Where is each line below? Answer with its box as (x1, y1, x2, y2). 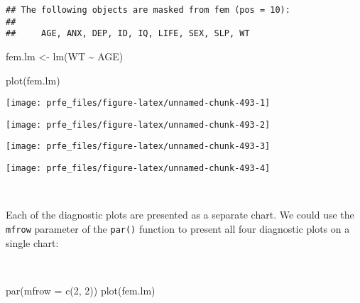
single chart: (6, 235, 59, 250)
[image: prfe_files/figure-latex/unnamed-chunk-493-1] (6, 98, 271, 109)
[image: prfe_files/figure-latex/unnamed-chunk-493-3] (6, 141, 271, 152)
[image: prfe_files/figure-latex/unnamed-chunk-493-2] (6, 119, 271, 130)
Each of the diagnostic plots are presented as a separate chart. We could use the (6, 207, 354, 222)
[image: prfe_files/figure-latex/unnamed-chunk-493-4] (6, 163, 271, 174)
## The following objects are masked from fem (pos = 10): (6, 5, 290, 15)
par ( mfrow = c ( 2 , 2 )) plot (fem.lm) (6, 282, 156, 297)
